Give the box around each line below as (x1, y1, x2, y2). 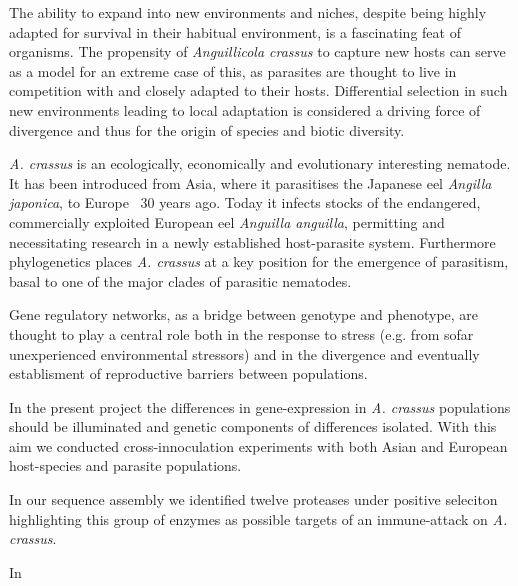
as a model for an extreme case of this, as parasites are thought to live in (9, 60, 457, 81)
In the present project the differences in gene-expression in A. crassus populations (9, 396, 511, 417)
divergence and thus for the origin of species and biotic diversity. (9, 119, 405, 140)
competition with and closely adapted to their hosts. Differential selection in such (9, 80, 508, 101)
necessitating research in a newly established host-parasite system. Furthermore (9, 231, 496, 252)
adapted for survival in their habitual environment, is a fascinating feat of (9, 21, 461, 42)
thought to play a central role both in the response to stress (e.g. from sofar (9, 323, 474, 344)
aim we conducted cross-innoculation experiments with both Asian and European (9, 435, 508, 456)
